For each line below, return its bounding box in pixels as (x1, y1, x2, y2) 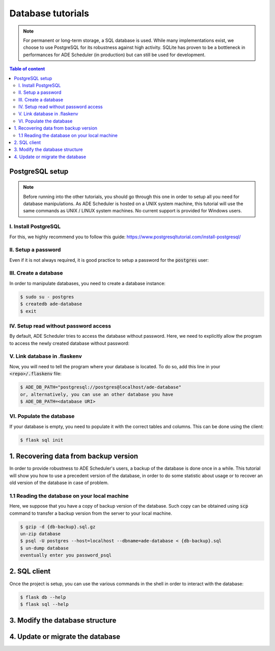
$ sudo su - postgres (20, 294, 74, 299)
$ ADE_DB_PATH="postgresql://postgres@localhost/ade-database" (20, 384, 182, 390)
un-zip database (20, 531, 61, 537)
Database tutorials (9, 8, 89, 19)
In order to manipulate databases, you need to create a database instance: (9, 280, 166, 286)
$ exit (20, 308, 37, 314)
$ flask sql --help (20, 601, 69, 607)
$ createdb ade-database (20, 301, 82, 307)
